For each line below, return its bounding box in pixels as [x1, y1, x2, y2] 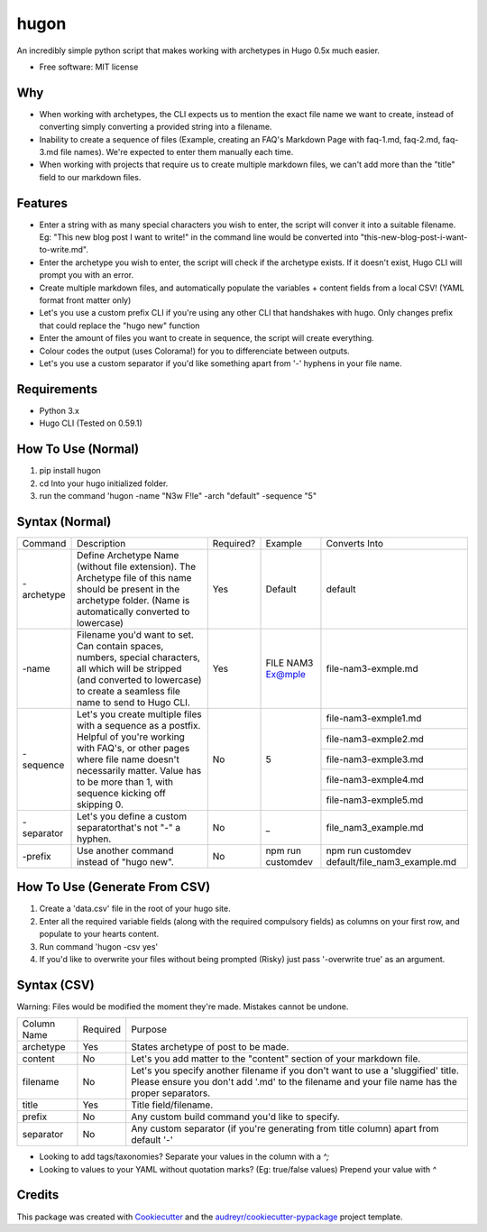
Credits [16, 1187, 60, 1203]
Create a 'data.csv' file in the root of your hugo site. [39, 903, 231, 915]
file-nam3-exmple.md [326, 662, 418, 675]
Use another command [77, 844, 174, 857]
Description [77, 537, 126, 549]
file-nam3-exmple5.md [326, 794, 424, 806]
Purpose [131, 1024, 167, 1036]
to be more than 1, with [77, 776, 174, 788]
